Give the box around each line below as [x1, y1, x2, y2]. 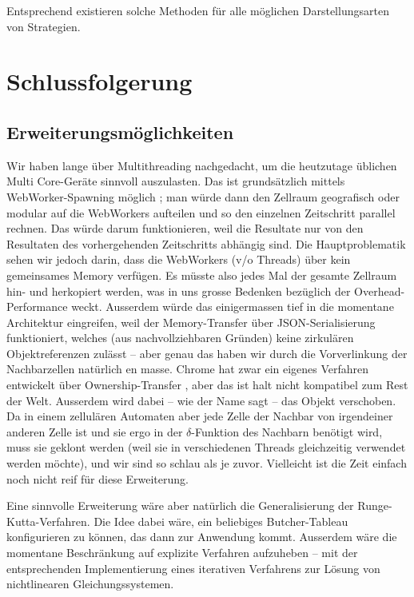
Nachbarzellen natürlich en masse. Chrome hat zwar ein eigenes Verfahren [6, 360, 369, 377]
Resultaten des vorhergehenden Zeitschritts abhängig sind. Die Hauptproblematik [6, 235, 406, 252]
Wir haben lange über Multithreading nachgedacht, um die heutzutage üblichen [6, 157, 397, 173]
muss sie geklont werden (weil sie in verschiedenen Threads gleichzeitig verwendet [6, 439, 406, 456]
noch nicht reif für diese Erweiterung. [6, 470, 189, 487]
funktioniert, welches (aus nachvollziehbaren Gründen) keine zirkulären [6, 329, 354, 346]
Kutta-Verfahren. [6, 512, 90, 529]
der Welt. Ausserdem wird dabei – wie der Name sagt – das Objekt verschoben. [6, 392, 396, 408]
